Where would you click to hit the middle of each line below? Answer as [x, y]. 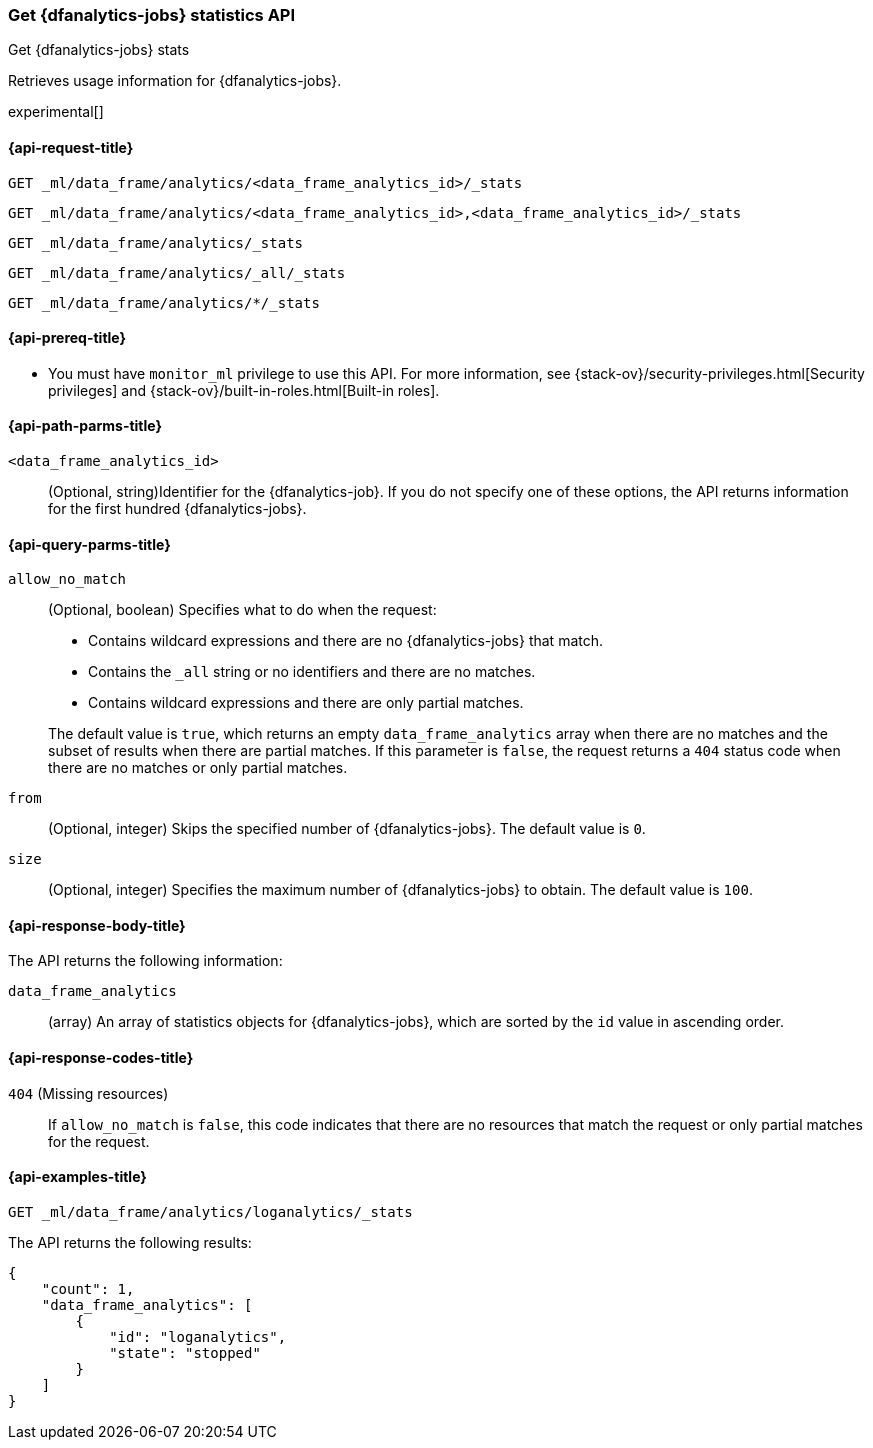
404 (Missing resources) [88, 1093]
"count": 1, [88, 1288]
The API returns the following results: [130, 1242]
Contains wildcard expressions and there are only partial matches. [306, 703]
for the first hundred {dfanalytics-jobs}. [177, 509]
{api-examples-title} [77, 1177]
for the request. [99, 1141]
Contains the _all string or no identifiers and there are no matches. [312, 672]
